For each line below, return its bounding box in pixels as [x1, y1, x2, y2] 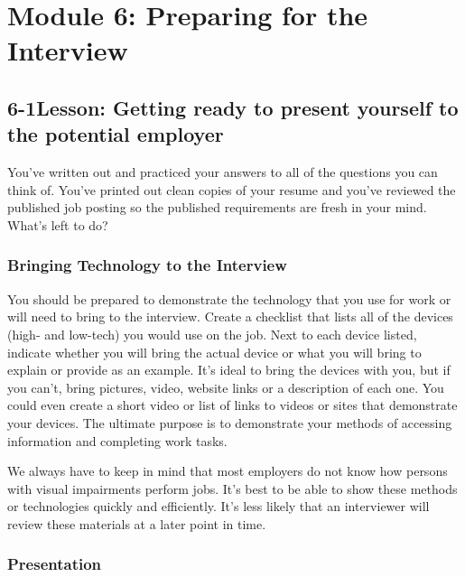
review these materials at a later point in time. [7, 514, 266, 533]
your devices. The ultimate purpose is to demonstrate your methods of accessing [7, 413, 452, 432]
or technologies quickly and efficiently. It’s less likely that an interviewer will [7, 497, 430, 516]
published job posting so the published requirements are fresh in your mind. [7, 198, 427, 217]
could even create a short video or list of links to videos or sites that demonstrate [7, 396, 458, 414]
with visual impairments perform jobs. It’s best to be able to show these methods [7, 479, 458, 498]
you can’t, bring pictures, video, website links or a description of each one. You [7, 377, 444, 396]
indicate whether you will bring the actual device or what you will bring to [7, 342, 422, 361]
